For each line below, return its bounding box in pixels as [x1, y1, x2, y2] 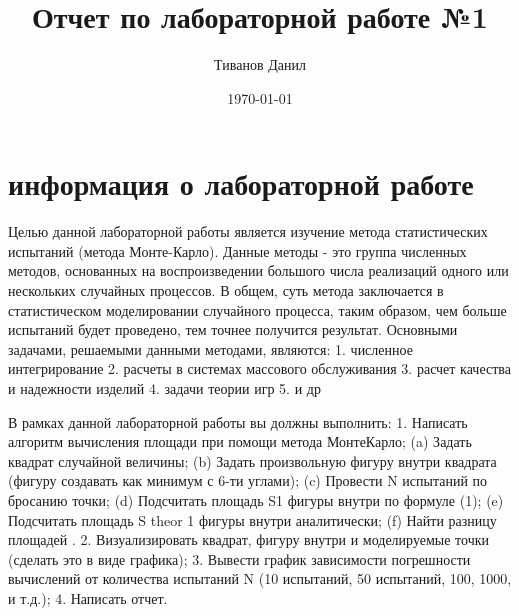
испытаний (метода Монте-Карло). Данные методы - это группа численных [8, 240, 467, 261]
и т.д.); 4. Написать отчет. [8, 587, 168, 608]
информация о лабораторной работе [8, 163, 474, 204]
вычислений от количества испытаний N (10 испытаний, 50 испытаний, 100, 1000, [8, 568, 512, 589]
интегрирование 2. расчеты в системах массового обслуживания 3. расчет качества [8, 358, 511, 379]
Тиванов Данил [214, 54, 306, 75]
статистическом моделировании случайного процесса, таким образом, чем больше [8, 299, 507, 320]
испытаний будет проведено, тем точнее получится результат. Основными [8, 319, 458, 340]
